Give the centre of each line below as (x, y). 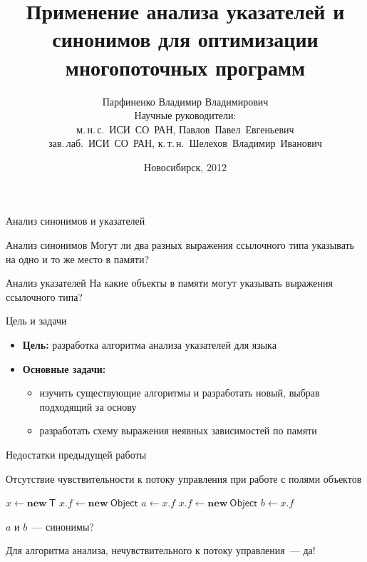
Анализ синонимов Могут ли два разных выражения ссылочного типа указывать (180, 245)
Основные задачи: (64, 368)
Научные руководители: (185, 115)
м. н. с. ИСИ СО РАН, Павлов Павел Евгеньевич (185, 129)
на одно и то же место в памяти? (78, 259)
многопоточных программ (185, 67)
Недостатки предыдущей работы (76, 454)
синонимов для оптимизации (185, 39)
